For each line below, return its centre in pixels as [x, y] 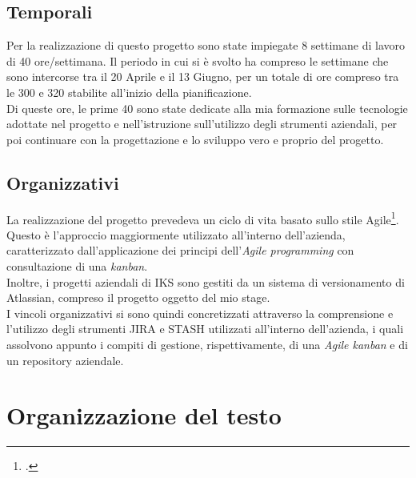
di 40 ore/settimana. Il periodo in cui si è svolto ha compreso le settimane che [198, 60]
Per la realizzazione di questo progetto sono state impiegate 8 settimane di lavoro [206, 45]
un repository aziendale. [65, 360]
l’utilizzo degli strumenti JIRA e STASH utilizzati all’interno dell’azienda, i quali [205, 329]
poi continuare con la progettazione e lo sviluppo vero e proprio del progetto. [195, 139]
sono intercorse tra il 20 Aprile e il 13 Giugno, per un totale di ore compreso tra [203, 76]
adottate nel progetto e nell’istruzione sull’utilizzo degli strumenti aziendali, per [202, 124]
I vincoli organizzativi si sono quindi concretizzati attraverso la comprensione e [200, 313]
